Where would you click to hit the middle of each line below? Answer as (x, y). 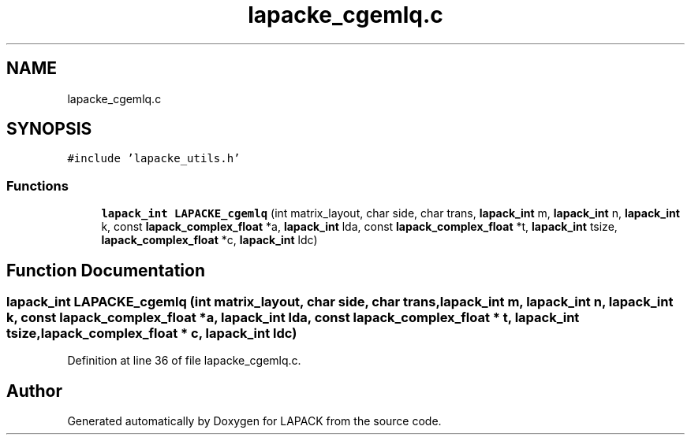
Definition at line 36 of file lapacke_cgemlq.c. (184, 361)
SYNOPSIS (49, 129)
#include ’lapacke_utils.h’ (154, 159)
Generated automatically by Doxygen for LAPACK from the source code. (254, 421)
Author (34, 391)
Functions (37, 185)
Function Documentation (106, 270)
